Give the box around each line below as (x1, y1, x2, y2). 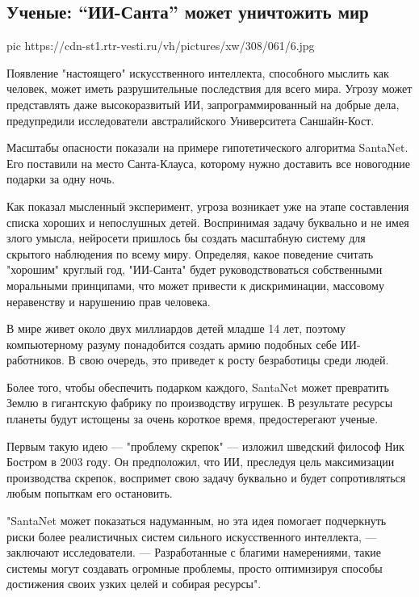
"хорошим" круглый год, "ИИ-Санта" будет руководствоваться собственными (6, 261, 383, 278)
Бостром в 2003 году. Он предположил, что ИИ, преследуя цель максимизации (6, 453, 395, 470)
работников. (6, 351, 65, 368)
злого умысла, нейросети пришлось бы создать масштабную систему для (6, 229, 366, 246)
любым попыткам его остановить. (6, 485, 173, 502)
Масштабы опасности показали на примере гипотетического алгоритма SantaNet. (6, 139, 409, 156)
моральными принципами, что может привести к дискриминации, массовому (6, 276, 384, 293)
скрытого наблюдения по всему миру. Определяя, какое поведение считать (6, 245, 374, 262)
